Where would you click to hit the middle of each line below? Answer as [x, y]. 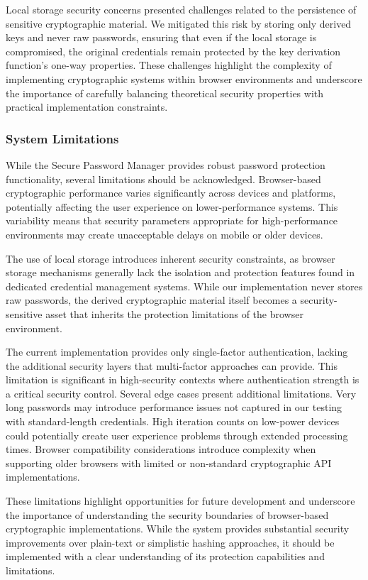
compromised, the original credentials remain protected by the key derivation [173, 51]
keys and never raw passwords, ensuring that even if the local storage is [161, 37]
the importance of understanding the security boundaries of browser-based [167, 514]
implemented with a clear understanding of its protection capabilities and [165, 556]
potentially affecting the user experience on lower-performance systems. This [172, 206]
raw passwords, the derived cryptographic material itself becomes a [151, 300]
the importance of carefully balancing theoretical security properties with [165, 93]
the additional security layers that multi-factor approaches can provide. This [172, 365]
